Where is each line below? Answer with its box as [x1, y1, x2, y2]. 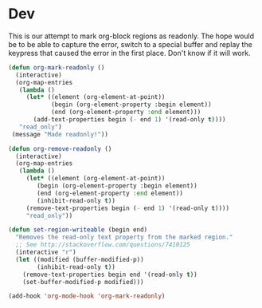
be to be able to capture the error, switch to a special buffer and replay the [8, 39, 252, 49]
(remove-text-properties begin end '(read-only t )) [22, 270, 197, 278]
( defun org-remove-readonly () [8, 144, 112, 152]
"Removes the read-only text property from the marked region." [15, 233, 233, 242]
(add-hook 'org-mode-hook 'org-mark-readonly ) [8, 292, 166, 300]
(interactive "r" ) [15, 248, 77, 256]
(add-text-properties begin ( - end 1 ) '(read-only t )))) [33, 116, 226, 124]
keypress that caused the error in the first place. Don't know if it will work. [8, 48, 251, 57]
